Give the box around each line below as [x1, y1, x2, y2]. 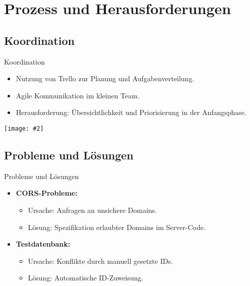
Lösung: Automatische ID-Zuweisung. [28, 272, 144, 283]
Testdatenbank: [16, 239, 71, 249]
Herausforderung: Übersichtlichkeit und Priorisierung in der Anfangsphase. [16, 107, 246, 118]
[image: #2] [4, 125, 44, 132]
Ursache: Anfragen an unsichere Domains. [28, 205, 157, 215]
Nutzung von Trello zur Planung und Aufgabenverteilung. [16, 73, 195, 84]
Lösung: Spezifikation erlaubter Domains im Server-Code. [28, 221, 206, 232]
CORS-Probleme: [16, 188, 78, 198]
